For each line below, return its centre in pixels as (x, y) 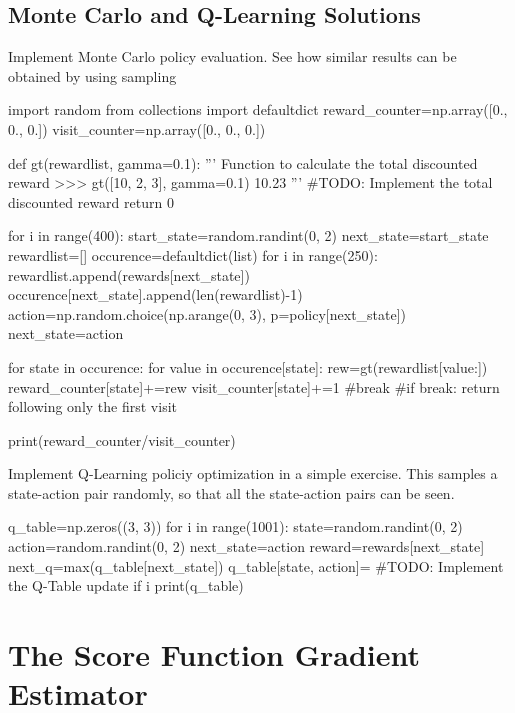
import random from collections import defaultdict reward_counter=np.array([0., (258, 109)
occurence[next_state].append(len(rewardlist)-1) (155, 294)
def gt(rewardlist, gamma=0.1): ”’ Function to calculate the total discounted (243, 162)
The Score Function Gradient (214, 654)
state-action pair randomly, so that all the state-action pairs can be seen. (231, 492)
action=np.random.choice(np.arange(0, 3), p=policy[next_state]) (207, 313)
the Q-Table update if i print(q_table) (126, 585)
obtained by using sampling (92, 75)
